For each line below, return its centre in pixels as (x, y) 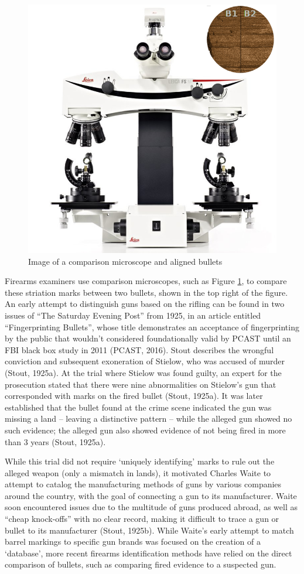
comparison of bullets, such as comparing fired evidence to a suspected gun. (141, 564)
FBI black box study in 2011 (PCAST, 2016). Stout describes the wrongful (139, 349)
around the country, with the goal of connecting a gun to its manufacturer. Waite (151, 495)
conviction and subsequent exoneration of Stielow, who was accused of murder (145, 361)
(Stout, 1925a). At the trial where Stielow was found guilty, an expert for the (143, 372)
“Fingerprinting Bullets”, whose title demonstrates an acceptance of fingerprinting (152, 327)
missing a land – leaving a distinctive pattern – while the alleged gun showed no (148, 418)
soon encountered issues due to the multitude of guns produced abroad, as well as (151, 507)
